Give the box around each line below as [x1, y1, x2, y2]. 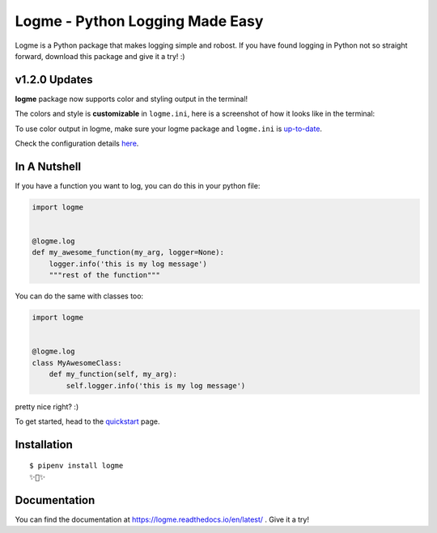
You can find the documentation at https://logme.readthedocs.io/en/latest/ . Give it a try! [15, 514, 309, 524]
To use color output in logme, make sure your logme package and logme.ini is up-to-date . [15, 124, 323, 133]
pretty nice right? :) [15, 401, 79, 412]
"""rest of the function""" [49, 271, 161, 280]
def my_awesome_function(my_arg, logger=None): [32, 247, 224, 257]
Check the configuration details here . [15, 138, 139, 149]
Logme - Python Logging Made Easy [15, 12, 264, 30]
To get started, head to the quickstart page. [15, 417, 160, 426]
